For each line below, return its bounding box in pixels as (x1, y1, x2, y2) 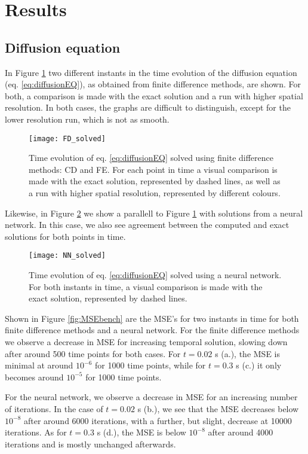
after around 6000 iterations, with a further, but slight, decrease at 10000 (23, 414, 292, 426)
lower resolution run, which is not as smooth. (5, 112, 170, 125)
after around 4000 (208, 426, 273, 438)
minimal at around (5, 359, 73, 371)
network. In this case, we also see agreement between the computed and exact (5, 218, 289, 231)
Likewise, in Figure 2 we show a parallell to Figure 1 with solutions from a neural (5, 206, 303, 219)
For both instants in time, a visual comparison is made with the (29, 280, 263, 292)
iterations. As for (5, 426, 67, 438)
